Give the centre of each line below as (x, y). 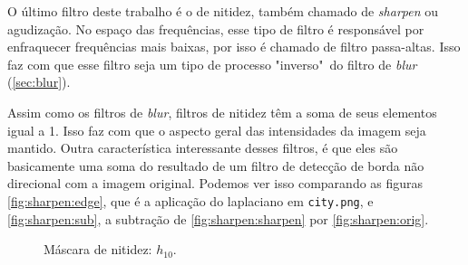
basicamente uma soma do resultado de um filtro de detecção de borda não (216, 165)
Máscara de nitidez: (98, 249)
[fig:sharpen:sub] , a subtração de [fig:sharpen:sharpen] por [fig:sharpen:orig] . (218, 218)
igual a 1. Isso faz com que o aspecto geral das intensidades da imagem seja (217, 130)
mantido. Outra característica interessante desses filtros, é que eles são (203, 148)
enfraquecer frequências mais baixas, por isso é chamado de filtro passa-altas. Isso (234, 47)
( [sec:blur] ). (39, 82)
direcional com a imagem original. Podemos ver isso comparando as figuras (215, 183)
